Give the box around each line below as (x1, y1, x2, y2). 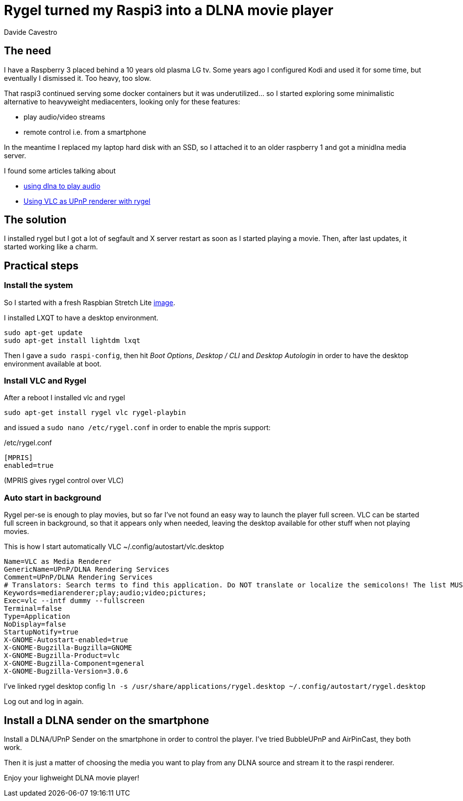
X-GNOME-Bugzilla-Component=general (4, 659, 145, 668)
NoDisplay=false (4, 620, 66, 629)
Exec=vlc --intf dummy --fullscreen (4, 597, 145, 605)
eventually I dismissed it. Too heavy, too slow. (4, 73, 151, 82)
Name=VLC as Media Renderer (4, 558, 112, 566)
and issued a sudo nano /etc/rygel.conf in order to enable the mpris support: (4, 423, 271, 432)
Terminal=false (4, 605, 62, 613)
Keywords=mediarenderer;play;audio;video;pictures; (4, 589, 207, 597)
